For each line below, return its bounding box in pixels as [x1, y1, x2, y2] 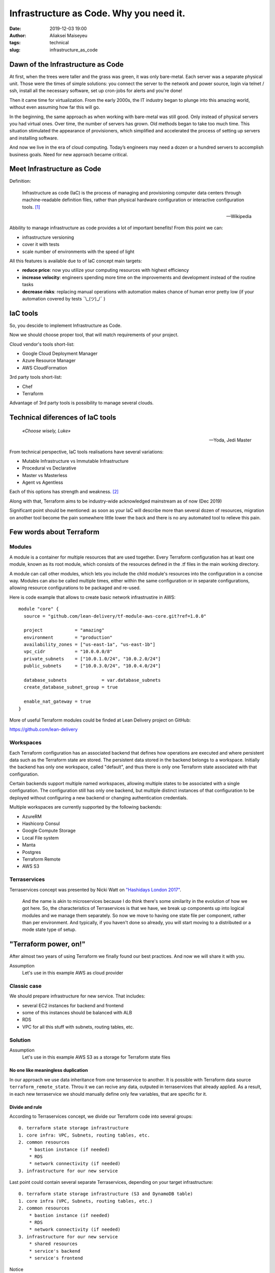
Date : [9, 25, 21, 32]
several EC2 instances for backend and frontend [22, 1002, 124, 1008]
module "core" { [18, 606, 59, 612]
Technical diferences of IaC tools [9, 413, 117, 422]
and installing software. [9, 135, 59, 141]
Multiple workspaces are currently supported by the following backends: [9, 804, 162, 810]
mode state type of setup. [22, 927, 76, 933]
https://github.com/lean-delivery [9, 726, 78, 733]
